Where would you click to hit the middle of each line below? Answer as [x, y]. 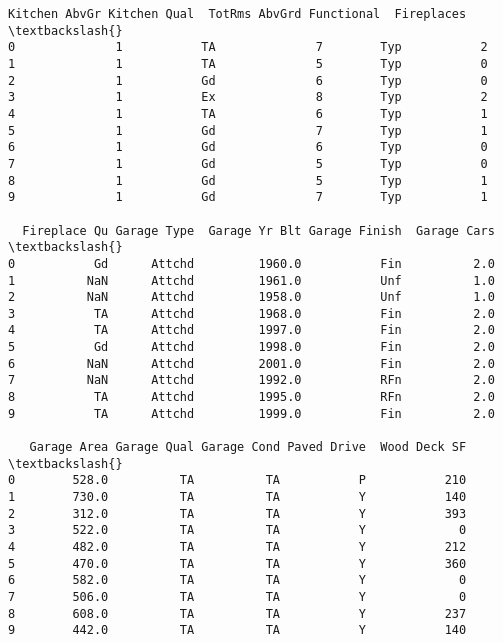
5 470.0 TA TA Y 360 [237, 563]
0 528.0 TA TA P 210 [237, 480]
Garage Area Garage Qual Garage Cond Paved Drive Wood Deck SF [248, 447]
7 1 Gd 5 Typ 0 [248, 163]
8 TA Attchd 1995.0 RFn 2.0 [251, 397]
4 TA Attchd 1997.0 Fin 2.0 [251, 330]
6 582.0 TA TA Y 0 [237, 580]
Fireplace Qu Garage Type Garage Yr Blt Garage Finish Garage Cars [258, 230]
